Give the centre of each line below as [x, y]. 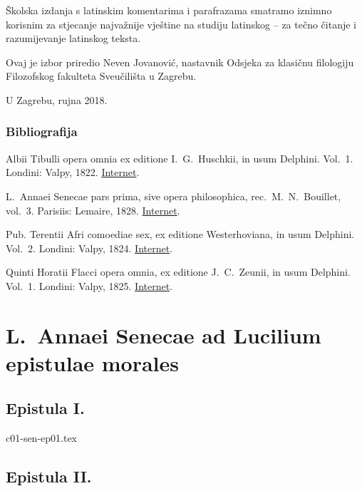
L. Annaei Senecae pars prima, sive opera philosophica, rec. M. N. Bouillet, [174, 196]
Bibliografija [42, 131]
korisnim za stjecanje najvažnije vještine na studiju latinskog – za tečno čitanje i [181, 24]
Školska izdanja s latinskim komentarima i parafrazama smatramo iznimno [169, 10]
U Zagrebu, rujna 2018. [57, 99]
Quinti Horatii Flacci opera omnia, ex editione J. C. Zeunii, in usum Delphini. [178, 272]
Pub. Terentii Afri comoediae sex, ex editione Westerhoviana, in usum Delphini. [180, 234]
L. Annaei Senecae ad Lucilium [164, 335]
